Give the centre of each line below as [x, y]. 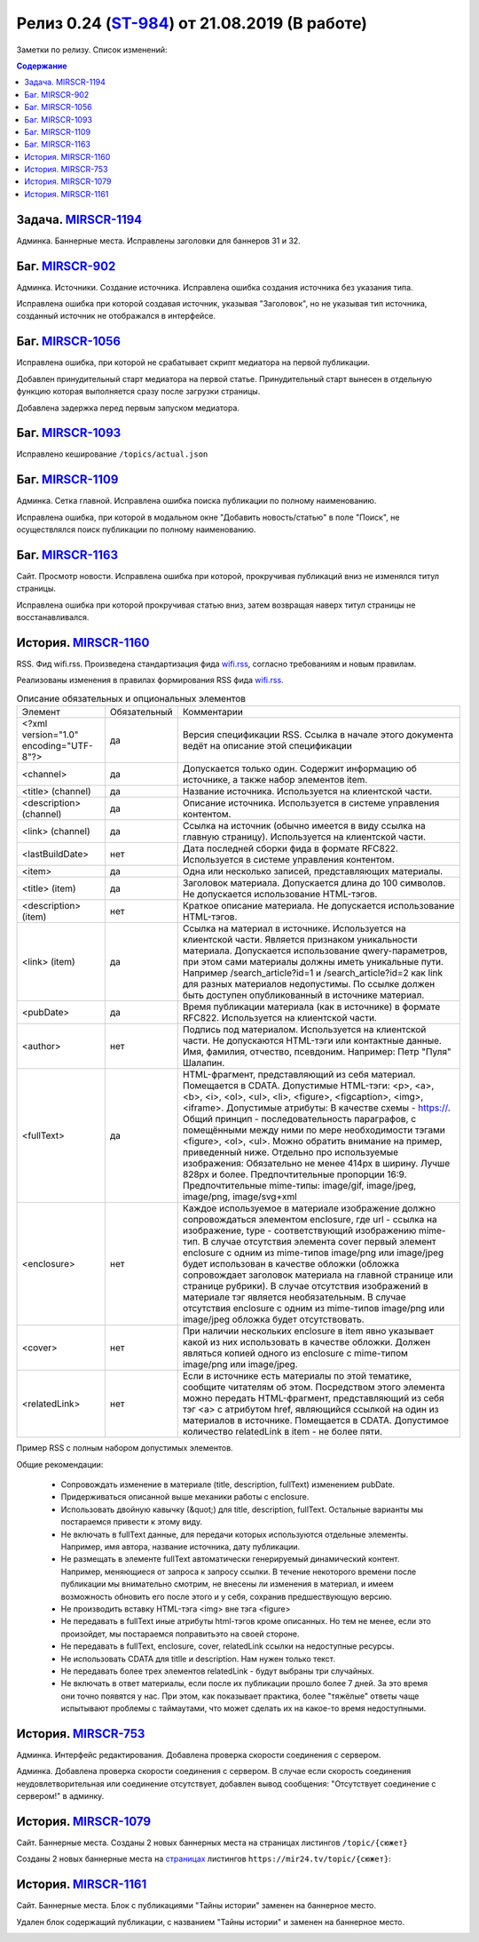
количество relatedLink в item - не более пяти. [283, 1432]
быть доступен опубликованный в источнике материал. [303, 995]
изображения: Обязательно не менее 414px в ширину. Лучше [316, 1164]
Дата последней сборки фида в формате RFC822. [291, 848]
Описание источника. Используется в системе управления [311, 803]
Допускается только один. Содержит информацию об [299, 768]
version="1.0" [50, 735]
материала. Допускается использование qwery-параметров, [315, 951]
